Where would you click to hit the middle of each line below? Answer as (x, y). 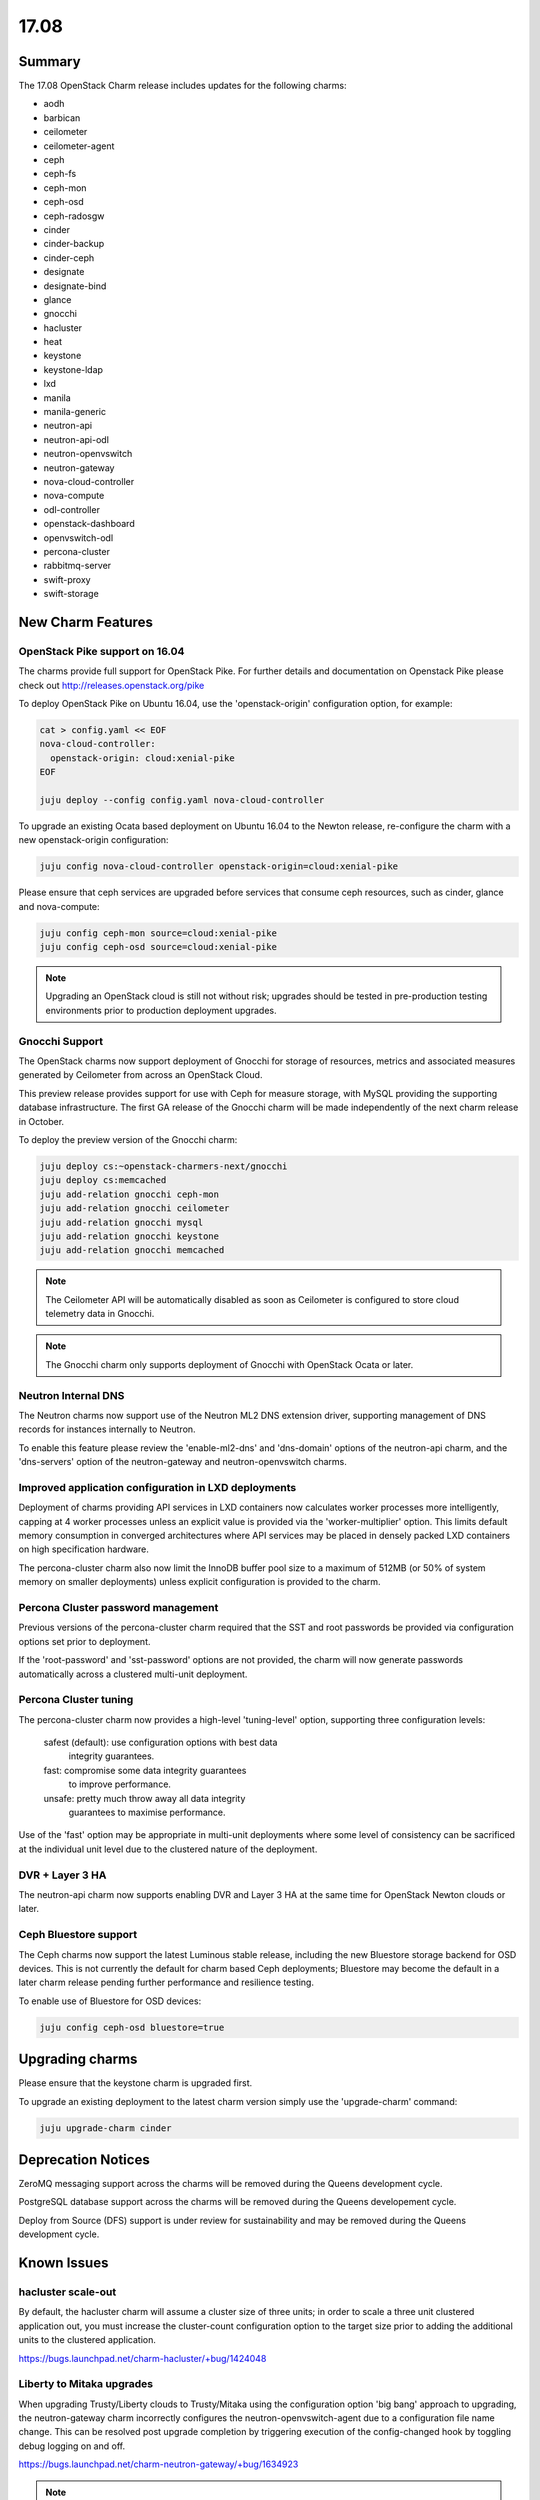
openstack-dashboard (89, 524)
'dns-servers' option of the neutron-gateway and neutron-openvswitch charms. (182, 1462)
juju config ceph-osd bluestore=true (132, 2027)
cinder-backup (74, 244)
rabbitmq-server (77, 566)
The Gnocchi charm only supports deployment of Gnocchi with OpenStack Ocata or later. (229, 1364)
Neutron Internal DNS (71, 1395)
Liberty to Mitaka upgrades (86, 2384)
